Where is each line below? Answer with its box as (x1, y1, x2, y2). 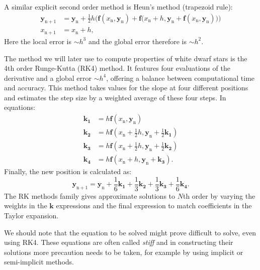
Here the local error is (4, 36, 71, 46)
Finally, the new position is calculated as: (4, 166, 132, 177)
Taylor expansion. (4, 210, 59, 221)
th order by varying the (183, 190, 255, 201)
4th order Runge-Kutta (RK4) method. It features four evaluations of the (4, 63, 230, 73)
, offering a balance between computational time (106, 72, 255, 83)
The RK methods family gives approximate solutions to (4, 190, 176, 201)
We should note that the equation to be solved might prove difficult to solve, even (4, 227, 256, 237)
